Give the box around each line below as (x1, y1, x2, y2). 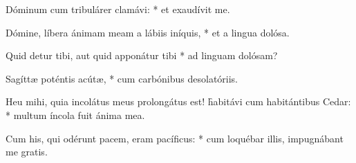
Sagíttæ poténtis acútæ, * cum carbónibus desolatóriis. (6, 71, 238, 85)
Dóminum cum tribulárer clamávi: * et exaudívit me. (6, 2, 230, 16)
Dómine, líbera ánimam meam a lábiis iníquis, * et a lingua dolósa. (6, 25, 290, 39)
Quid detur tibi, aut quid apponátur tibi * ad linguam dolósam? (6, 48, 278, 63)
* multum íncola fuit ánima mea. (6, 107, 145, 122)
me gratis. (6, 144, 48, 159)
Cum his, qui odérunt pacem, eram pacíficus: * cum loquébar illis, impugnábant (6, 131, 344, 145)
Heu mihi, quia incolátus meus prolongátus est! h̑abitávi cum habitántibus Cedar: (6, 94, 351, 109)
